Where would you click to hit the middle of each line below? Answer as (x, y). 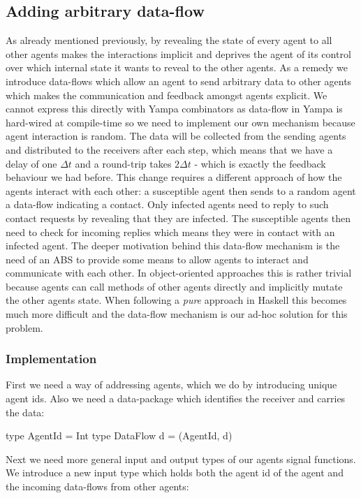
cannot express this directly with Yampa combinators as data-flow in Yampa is (174, 109)
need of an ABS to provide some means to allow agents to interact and (157, 259)
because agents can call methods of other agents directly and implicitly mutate (174, 286)
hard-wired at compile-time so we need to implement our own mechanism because (180, 122)
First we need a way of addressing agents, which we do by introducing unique (171, 385)
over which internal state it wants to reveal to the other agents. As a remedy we (177, 67)
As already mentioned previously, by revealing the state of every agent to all (169, 40)
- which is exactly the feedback (260, 163)
